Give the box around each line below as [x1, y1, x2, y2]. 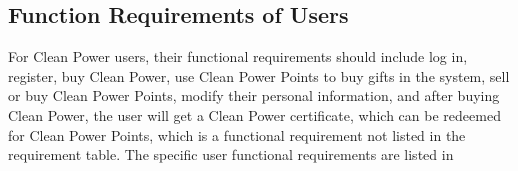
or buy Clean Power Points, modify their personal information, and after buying [8, 85, 500, 106]
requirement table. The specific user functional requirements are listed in [8, 144, 454, 165]
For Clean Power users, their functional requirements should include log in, [8, 46, 468, 67]
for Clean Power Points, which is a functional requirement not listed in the [8, 124, 466, 145]
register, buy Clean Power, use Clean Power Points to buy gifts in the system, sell [8, 65, 510, 86]
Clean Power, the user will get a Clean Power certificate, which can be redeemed [8, 104, 501, 125]
